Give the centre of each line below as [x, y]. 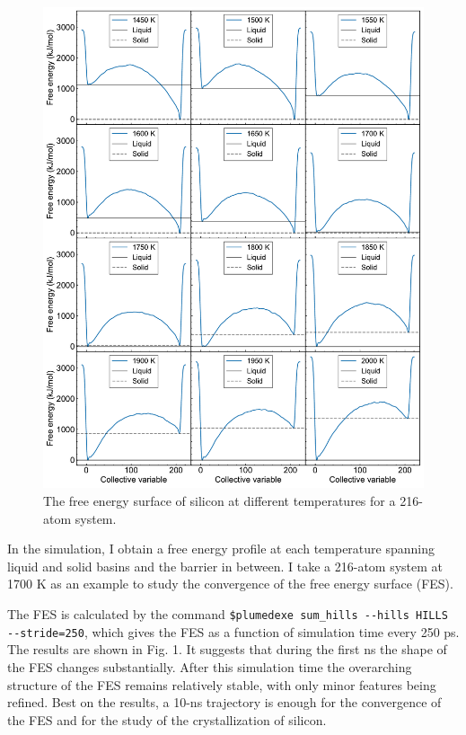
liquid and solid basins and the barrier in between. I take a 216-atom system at [225, 566]
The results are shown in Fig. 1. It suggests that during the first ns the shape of [227, 649]
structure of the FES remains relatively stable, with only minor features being [222, 684]
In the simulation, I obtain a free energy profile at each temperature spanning [221, 549]
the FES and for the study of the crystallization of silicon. [167, 719]
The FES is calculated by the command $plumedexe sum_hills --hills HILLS [228, 614]
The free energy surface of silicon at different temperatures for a [220, 501]
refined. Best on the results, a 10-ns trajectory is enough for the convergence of [224, 702]
